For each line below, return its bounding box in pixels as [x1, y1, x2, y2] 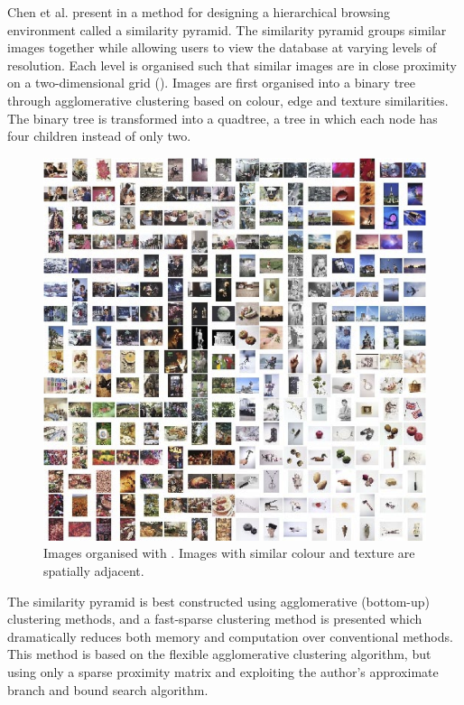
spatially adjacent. [43, 561, 144, 580]
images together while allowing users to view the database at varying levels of [7, 38, 437, 57]
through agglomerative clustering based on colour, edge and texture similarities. [7, 90, 449, 109]
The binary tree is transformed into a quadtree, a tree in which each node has [7, 108, 438, 127]
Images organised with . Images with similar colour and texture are [43, 543, 415, 562]
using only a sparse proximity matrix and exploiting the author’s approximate [7, 662, 439, 681]
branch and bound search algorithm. [7, 680, 209, 699]
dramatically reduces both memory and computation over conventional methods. [7, 626, 453, 645]
